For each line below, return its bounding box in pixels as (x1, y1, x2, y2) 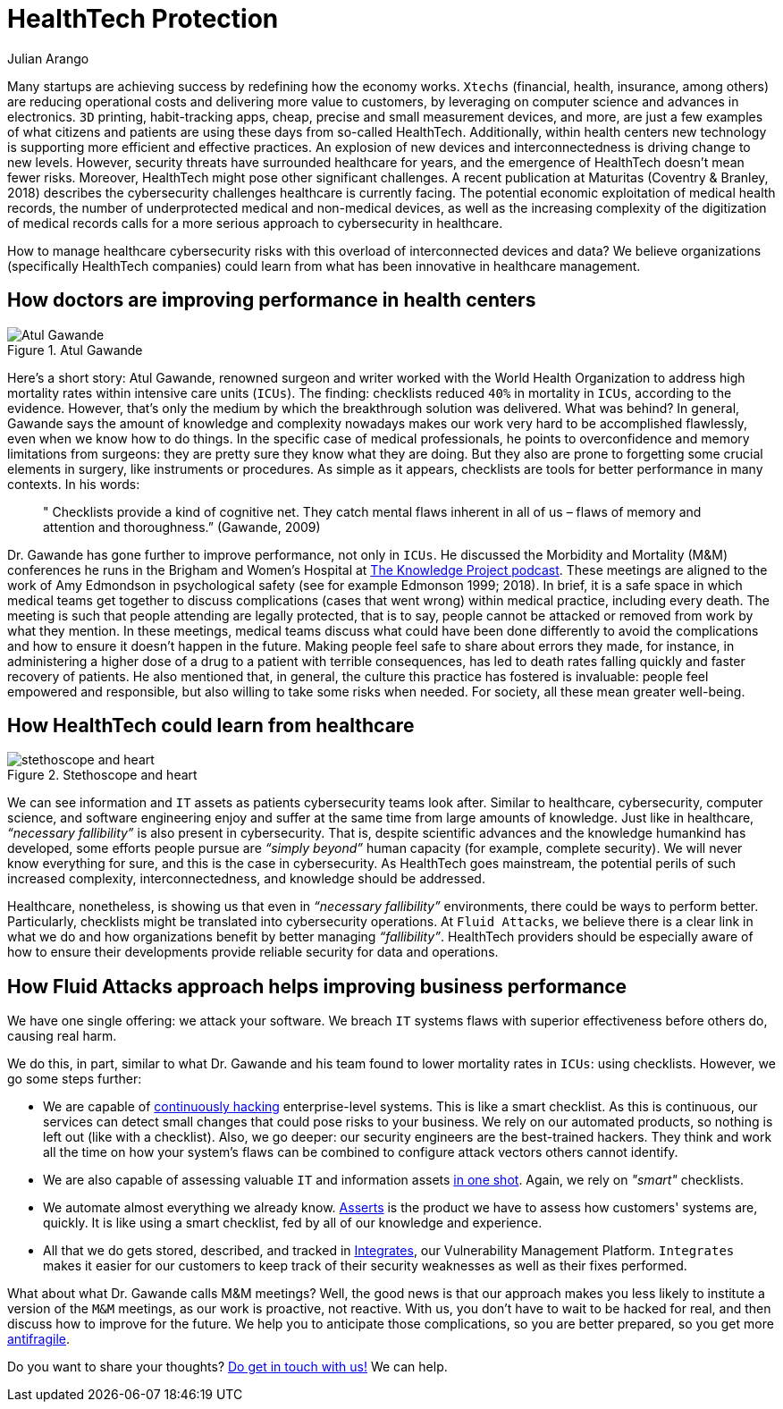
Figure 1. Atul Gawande (7, 342, 143, 358)
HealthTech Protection (7, 4, 279, 34)
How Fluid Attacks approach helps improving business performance (7, 974, 627, 998)
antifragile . (7, 1331, 70, 1347)
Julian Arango (7, 50, 89, 66)
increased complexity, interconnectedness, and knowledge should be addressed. (7, 871, 485, 887)
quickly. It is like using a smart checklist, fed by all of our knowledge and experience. (43, 1215, 543, 1231)
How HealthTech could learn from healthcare (7, 714, 415, 738)
